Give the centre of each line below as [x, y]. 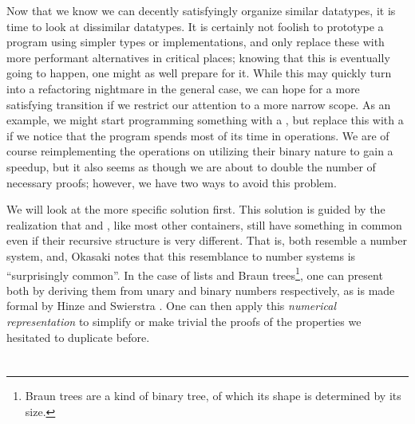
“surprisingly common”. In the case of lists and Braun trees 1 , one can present [195, 273]
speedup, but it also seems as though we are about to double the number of [191, 166]
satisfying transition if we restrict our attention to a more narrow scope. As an [199, 104]
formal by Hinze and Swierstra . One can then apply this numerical [171, 306]
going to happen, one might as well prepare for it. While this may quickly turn [199, 73]
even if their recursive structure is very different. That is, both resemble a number [207, 240]
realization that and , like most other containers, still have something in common [204, 224]
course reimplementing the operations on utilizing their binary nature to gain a [200, 151]
